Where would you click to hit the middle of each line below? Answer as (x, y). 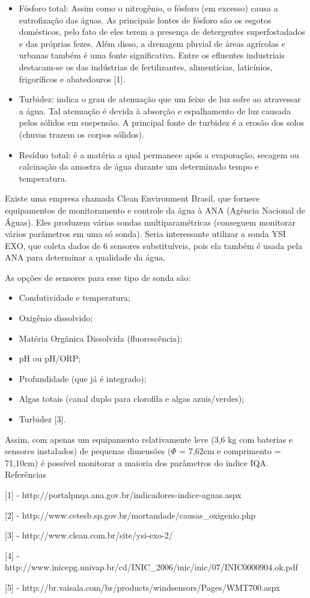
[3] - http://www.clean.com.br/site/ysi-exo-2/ (89, 535)
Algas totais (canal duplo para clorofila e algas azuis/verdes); (132, 399)
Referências (26, 474)
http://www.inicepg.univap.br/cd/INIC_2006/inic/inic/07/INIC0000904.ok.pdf (151, 567)
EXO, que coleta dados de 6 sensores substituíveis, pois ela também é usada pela (154, 245)
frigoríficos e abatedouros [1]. (72, 79)
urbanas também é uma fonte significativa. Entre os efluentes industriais (152, 55)
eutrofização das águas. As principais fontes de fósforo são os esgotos (145, 20)
